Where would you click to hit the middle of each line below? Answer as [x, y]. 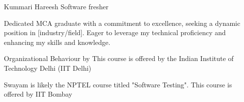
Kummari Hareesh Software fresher [56, 6]
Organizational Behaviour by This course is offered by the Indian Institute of [119, 58]
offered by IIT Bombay [38, 94]
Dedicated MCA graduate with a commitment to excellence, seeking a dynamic [122, 23]
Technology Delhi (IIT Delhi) [48, 68]
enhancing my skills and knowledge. [57, 42]
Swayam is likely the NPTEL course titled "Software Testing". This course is [118, 84]
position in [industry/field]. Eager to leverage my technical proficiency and [115, 32]
